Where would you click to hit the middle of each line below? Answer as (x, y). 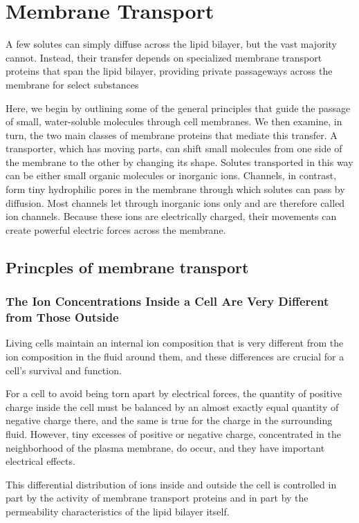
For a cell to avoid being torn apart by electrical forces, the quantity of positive (174, 393)
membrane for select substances (72, 84)
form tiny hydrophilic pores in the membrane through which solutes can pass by (175, 189)
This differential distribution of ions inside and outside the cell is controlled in (171, 484)
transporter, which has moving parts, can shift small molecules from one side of (174, 148)
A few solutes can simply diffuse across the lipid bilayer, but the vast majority (171, 44)
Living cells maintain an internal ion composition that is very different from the (175, 343)
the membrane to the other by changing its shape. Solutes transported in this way (179, 162)
